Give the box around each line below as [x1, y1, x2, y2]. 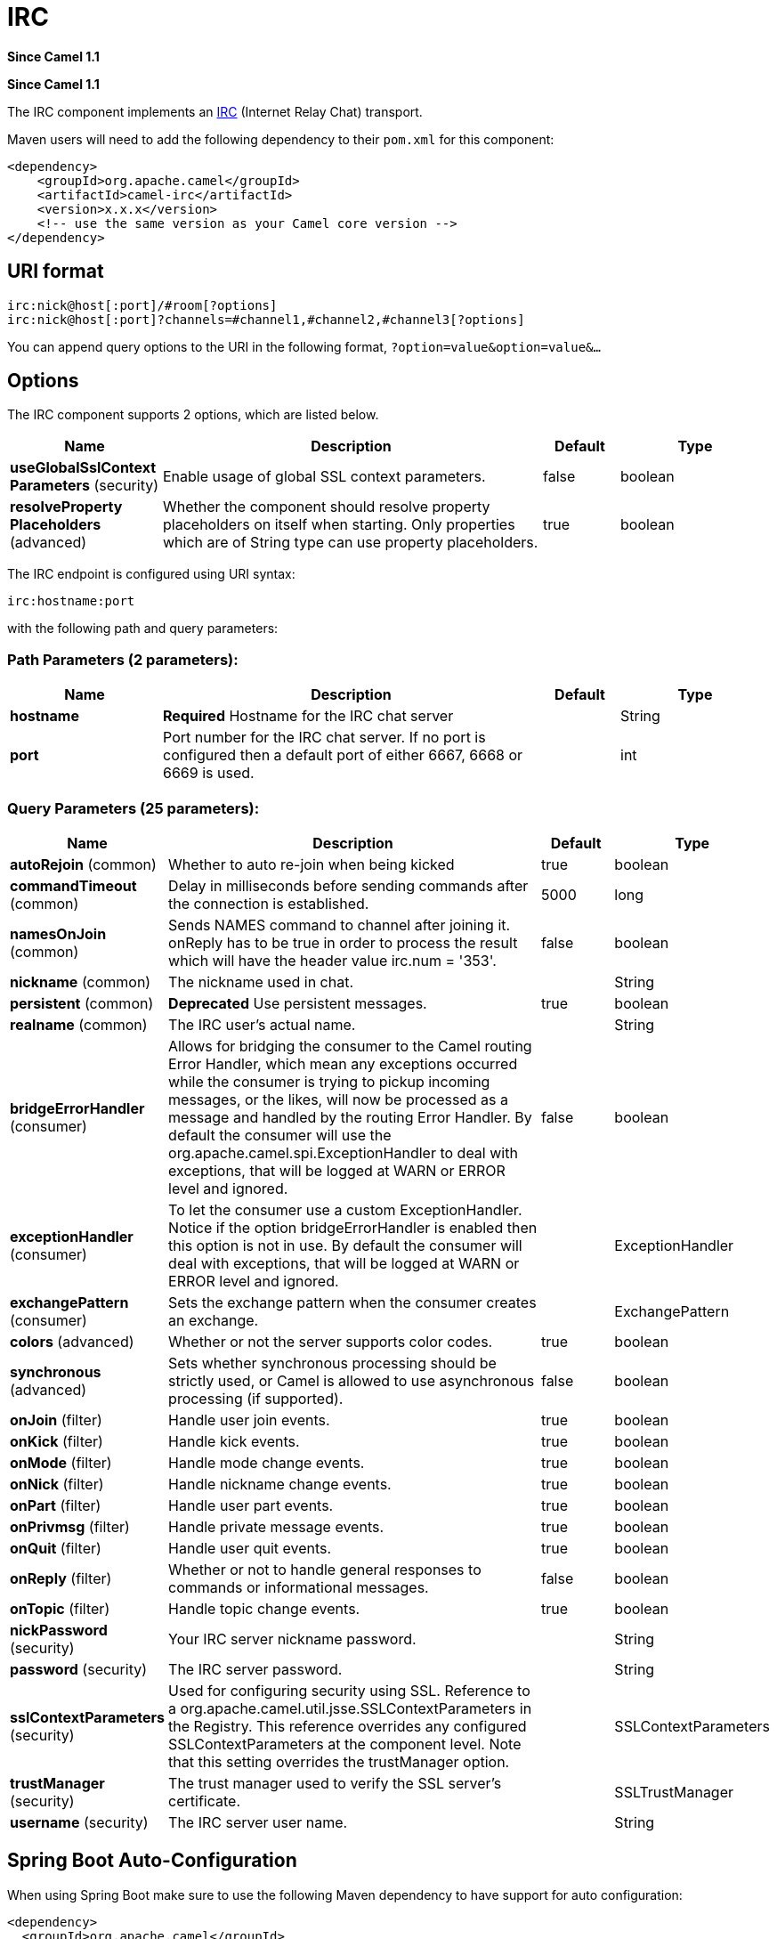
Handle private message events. [168, 1517, 384, 1536]
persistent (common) [10, 994, 154, 1012]
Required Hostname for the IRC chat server [163, 707, 454, 726]
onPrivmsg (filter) [10, 1517, 130, 1536]
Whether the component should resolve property [163, 498, 490, 516]
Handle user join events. [168, 1410, 330, 1429]
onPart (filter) [10, 1496, 101, 1514]
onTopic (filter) [10, 1599, 110, 1618]
